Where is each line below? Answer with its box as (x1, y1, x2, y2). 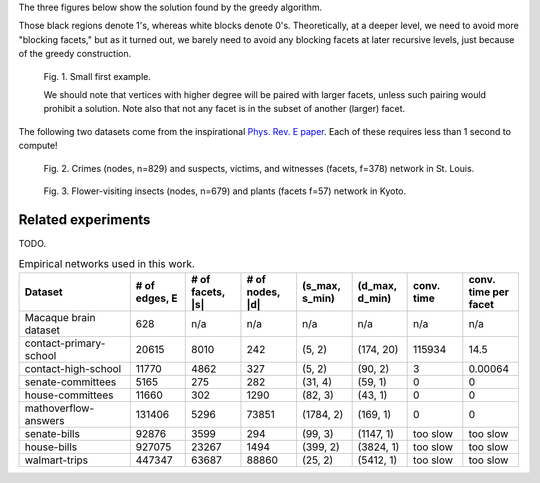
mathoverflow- (24, 401, 95, 415)
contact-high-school (24, 361, 122, 375)
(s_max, (301, 278, 341, 292)
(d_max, (357, 278, 397, 292)
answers (24, 413, 65, 427)
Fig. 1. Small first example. (43, 70, 152, 82)
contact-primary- (24, 336, 106, 350)
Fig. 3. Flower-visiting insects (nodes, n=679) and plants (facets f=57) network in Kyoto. (43, 185, 407, 197)
